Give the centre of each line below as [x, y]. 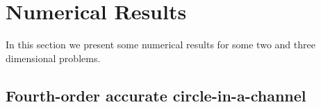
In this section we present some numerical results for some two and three [160, 45]
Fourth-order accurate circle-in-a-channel [156, 95]
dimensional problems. [53, 58]
